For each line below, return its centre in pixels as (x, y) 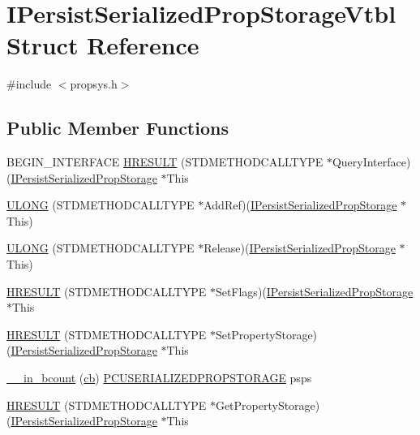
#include (29, 84)
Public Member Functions (118, 128)
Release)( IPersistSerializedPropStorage (300, 248)
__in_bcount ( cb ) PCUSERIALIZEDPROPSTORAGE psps (159, 378)
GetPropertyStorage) (268, 405)
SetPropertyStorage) (266, 334)
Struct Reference (103, 45)
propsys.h (94, 84)
